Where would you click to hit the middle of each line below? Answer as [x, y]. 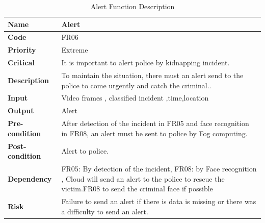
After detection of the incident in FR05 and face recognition [155, 123]
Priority [22, 50]
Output [21, 110]
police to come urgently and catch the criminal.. [136, 85]
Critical [21, 63]
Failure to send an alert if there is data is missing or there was [159, 201]
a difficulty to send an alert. [105, 211]
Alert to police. [85, 151]
